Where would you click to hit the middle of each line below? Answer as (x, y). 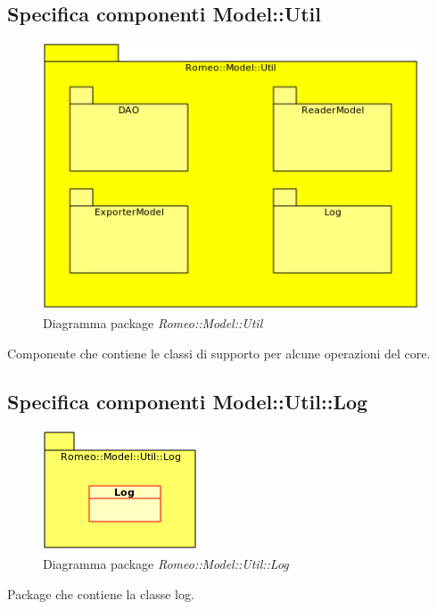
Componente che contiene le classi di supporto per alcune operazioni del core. (219, 353)
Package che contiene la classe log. (101, 593)
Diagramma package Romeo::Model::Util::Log (166, 564)
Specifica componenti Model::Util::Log (188, 401)
